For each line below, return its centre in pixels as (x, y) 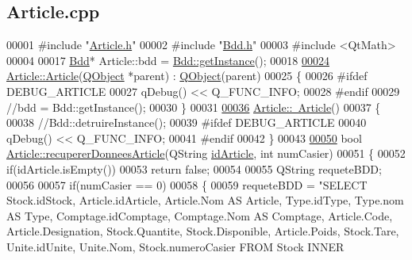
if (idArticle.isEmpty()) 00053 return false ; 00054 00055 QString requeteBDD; (194, 168)
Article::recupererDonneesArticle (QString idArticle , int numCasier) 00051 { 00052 (206, 153)
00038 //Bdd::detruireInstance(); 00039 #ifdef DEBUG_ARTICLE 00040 (187, 122)
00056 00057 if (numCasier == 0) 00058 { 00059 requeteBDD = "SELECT (187, 184)
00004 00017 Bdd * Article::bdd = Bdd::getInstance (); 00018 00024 (168, 60)
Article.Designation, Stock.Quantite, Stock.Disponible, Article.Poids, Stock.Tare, (203, 231)
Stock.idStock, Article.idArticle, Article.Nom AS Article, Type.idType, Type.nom (205, 200)
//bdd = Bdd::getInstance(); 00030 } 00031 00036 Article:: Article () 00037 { (194, 107)
